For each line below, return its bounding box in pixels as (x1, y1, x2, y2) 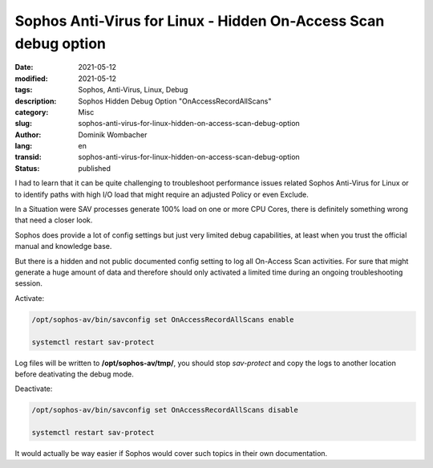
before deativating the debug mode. (14, 369, 134, 379)
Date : (14, 63, 34, 72)
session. (14, 279, 43, 288)
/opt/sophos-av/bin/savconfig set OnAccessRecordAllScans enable (31, 315, 294, 324)
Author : (14, 129, 42, 140)
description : (14, 96, 57, 106)
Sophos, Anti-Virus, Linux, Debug (78, 85, 188, 95)
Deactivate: (14, 384, 53, 393)
